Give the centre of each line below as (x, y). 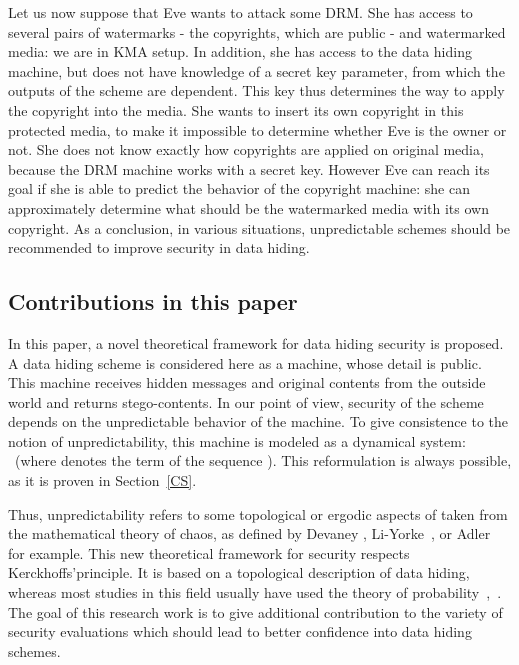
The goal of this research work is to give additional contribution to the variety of (255, 611)
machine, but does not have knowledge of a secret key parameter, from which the (256, 70)
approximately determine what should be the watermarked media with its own (248, 207)
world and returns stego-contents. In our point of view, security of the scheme (246, 401)
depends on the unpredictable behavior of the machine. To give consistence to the (258, 421)
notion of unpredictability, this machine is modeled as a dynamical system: (237, 440)
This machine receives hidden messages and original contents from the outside (247, 382)
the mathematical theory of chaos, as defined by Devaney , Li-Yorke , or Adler (249, 533)
